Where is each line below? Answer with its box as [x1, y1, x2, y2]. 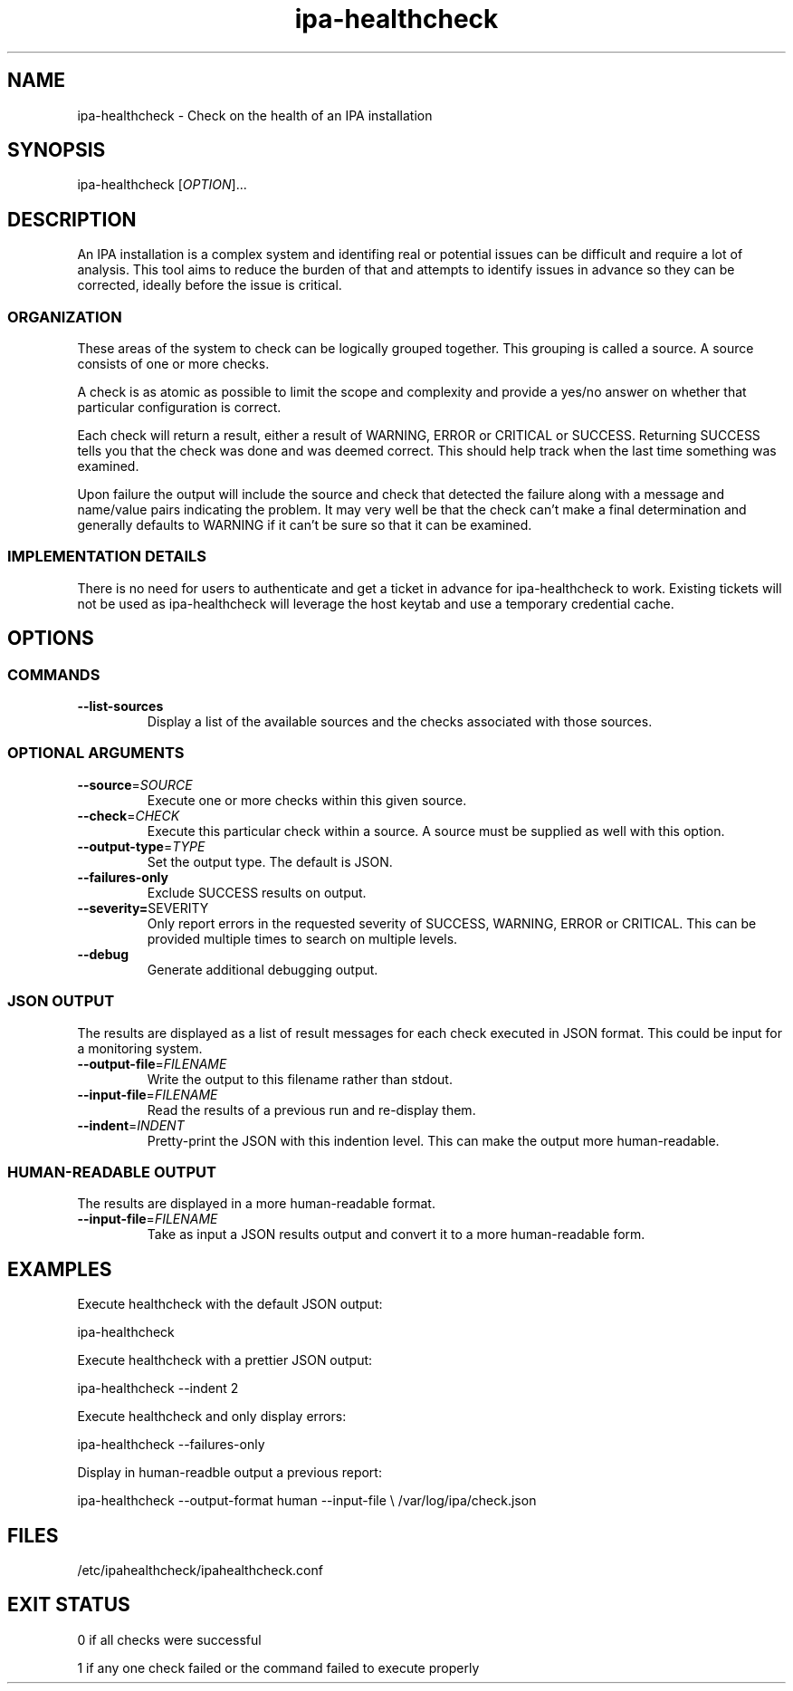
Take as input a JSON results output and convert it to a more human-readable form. [147, 1226, 645, 1243]
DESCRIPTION [7, 207, 137, 231]
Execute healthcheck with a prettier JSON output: [77, 1352, 373, 1369]
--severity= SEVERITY [77, 899, 209, 916]
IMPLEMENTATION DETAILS [7, 547, 206, 566]
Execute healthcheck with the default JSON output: [77, 1296, 383, 1312]
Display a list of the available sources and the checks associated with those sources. [147, 714, 653, 729]
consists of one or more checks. [77, 356, 270, 372]
